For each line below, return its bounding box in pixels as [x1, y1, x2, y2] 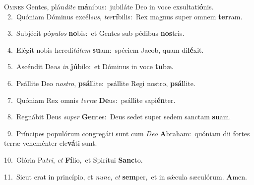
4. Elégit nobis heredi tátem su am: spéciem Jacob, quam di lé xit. [7, 44, 204, 55]
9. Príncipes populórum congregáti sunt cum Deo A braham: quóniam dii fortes [7, 128, 250, 138]
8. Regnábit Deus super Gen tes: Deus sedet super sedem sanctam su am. [7, 111, 231, 122]
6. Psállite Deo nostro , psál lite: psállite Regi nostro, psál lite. [7, 78, 195, 88]
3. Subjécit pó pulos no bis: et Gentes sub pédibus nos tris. [7, 28, 185, 38]
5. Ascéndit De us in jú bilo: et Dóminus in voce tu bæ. [7, 61, 174, 72]
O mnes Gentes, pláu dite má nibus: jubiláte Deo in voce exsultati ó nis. [4, 1, 214, 11]
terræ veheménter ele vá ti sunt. [4, 138, 97, 148]
